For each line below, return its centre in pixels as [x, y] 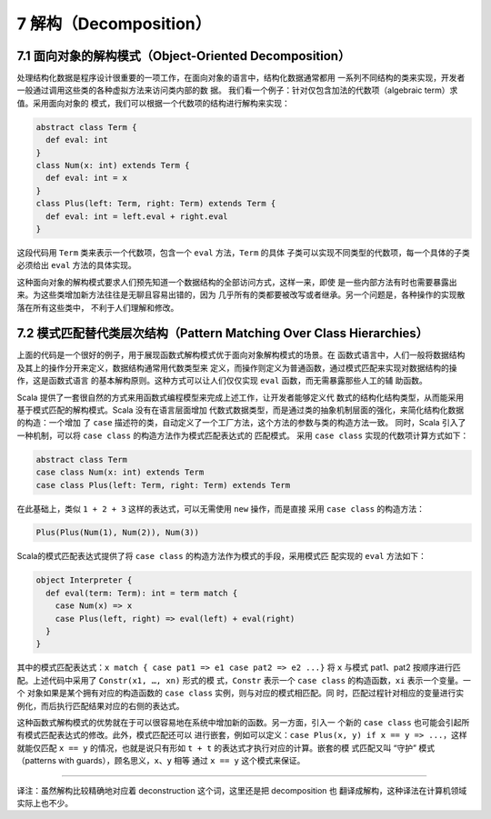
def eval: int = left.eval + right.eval [137, 216]
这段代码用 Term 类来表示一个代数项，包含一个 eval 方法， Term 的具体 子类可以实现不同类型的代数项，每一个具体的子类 [243, 252]
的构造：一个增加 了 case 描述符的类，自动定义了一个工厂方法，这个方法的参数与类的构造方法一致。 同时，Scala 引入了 [241, 423]
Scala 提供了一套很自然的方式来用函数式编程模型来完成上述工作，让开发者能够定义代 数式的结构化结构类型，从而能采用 [240, 397]
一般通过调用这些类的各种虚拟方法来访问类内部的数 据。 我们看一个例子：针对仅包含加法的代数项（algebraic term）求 [237, 90]
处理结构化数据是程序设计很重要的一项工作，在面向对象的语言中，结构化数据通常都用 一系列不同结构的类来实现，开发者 [241, 78]
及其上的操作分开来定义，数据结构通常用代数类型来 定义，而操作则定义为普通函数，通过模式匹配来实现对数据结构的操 [237, 367]
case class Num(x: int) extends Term [120, 472]
